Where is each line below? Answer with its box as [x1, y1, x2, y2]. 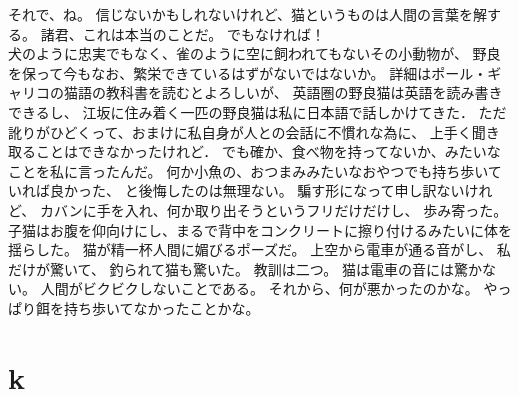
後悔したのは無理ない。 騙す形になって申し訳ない [138, 180, 465, 201]
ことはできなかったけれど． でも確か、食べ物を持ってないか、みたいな [35, 141, 501, 162]
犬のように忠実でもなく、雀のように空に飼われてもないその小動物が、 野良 [8, 43, 501, 64]
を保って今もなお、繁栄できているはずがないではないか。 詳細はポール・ [8, 62, 488, 83]
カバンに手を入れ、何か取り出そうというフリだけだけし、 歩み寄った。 [39, 199, 508, 220]
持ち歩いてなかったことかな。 [63, 297, 260, 318]
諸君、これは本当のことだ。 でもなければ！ [40, 23, 325, 44]
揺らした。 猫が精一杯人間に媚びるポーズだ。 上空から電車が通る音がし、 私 [8, 239, 511, 260]
